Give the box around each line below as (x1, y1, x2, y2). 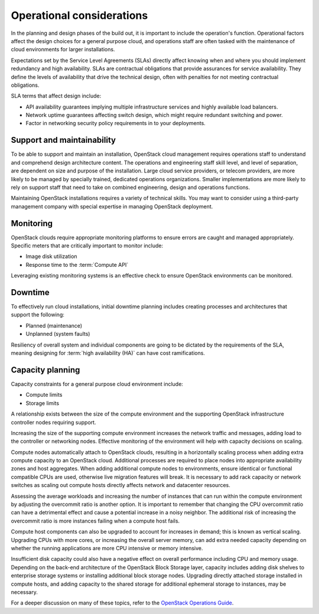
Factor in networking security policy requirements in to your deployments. (25, 120, 206, 127)
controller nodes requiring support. (11, 419, 96, 426)
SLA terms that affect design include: (11, 92, 102, 100)
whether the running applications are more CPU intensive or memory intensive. (11, 544, 203, 551)
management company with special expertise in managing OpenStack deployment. (11, 203, 213, 210)
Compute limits (25, 391, 63, 399)
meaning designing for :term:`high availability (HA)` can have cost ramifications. (11, 350, 205, 357)
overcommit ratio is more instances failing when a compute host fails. (11, 517, 180, 524)
